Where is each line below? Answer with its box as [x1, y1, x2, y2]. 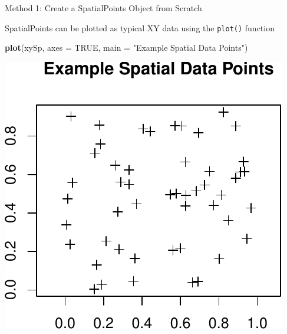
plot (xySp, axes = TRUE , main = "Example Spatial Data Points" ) [5, 41, 248, 54]
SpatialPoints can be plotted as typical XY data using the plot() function [5, 21, 275, 34]
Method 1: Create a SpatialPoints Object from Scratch [5, 2, 202, 14]
